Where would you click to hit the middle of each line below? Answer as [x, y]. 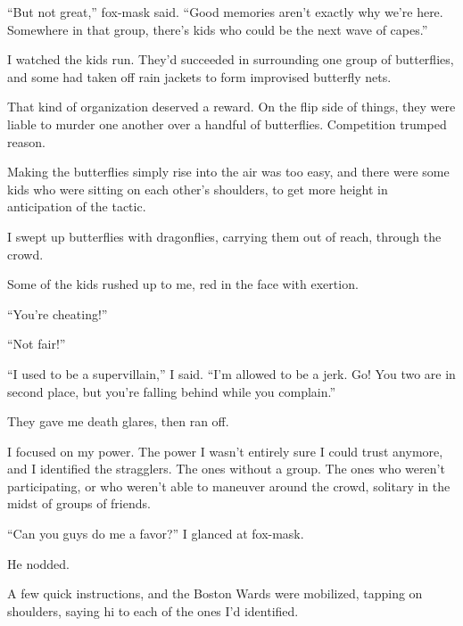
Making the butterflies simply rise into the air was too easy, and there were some [228, 172]
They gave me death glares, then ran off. [118, 421]
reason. [26, 141]
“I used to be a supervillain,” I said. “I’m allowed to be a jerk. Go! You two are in [231, 373]
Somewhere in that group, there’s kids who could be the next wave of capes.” [218, 29]
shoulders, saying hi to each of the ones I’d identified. [153, 610]
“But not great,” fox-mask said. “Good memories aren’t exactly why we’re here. [225, 12]
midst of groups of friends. [79, 503]
